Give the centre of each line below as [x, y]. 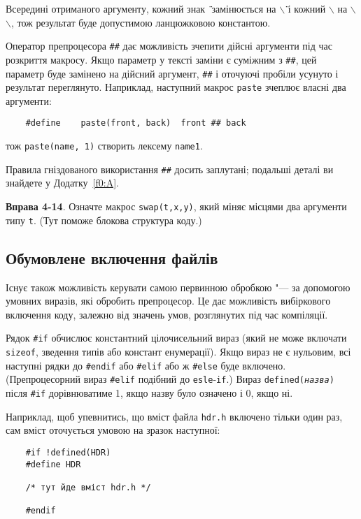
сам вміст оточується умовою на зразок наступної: [113, 430]
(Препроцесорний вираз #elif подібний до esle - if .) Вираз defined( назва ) [170, 379]
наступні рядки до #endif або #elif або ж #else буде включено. [146, 365]
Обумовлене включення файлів [112, 257]
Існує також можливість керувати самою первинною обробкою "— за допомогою [178, 287]
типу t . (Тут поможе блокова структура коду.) [104, 220]
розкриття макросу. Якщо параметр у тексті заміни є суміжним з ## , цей [161, 59]
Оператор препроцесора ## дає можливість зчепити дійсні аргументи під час [169, 46]
